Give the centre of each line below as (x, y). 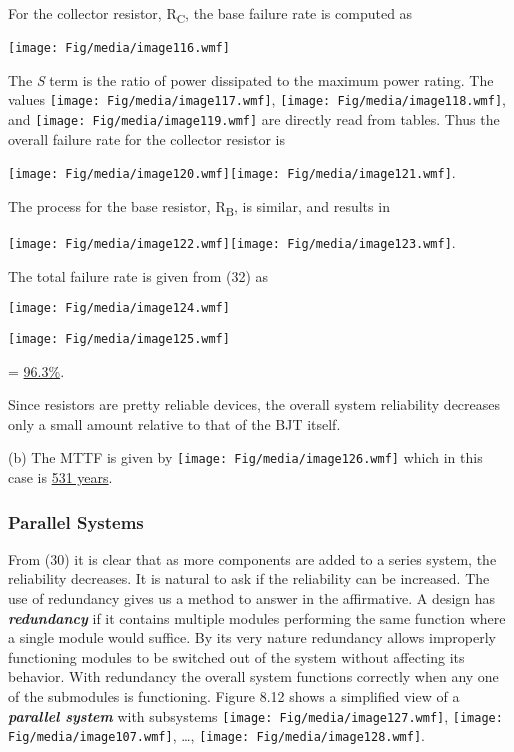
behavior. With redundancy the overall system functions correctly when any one (253, 676)
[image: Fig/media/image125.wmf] (119, 338)
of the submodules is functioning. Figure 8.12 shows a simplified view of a (234, 696)
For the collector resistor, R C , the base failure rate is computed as (210, 14)
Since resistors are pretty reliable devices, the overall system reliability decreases (254, 404)
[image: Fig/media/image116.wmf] (119, 48)
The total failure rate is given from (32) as (138, 275)
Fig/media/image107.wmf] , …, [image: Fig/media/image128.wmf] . (216, 735)
